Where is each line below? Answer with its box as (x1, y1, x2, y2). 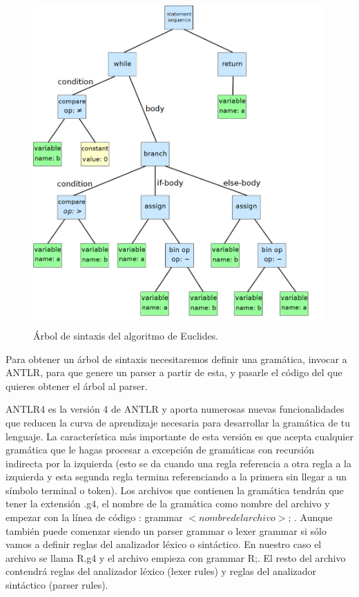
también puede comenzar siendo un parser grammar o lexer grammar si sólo (6, 523, 327, 538)
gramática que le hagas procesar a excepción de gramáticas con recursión (6, 442, 314, 457)
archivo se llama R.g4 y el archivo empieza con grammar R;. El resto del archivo (6, 550, 346, 565)
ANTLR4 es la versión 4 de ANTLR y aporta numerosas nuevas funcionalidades (6, 402, 345, 416)
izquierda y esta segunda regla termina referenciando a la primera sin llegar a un (6, 469, 347, 484)
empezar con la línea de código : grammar (6, 510, 183, 525)
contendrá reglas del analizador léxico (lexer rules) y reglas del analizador (6, 564, 317, 578)
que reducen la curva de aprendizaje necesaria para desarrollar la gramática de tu (6, 415, 351, 429)
